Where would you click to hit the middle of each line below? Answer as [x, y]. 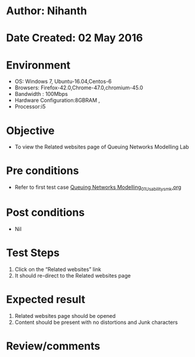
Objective [30, 131]
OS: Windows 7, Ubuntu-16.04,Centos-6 [63, 82]
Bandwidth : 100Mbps [41, 94]
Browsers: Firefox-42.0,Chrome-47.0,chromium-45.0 [79, 88]
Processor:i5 [30, 107]
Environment [38, 65]
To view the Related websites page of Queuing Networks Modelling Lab [102, 147]
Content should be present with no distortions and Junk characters [96, 322]
